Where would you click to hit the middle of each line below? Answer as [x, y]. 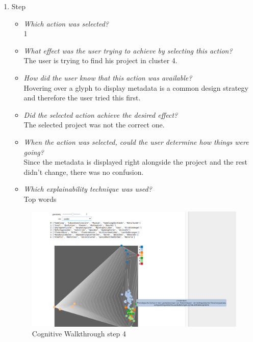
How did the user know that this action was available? [108, 77]
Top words [40, 199]
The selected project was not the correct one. [94, 125]
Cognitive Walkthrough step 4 [79, 334]
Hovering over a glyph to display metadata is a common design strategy [136, 87]
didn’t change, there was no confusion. [84, 172]
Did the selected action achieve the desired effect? [101, 114]
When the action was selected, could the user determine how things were [136, 141]
